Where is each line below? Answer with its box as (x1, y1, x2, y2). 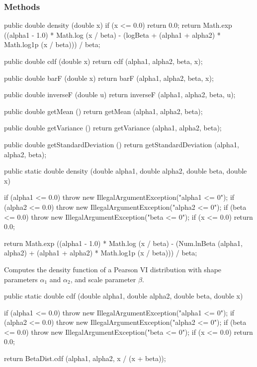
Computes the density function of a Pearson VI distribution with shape (4, 264, 222, 274)
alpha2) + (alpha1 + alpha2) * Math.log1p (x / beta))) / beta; (4, 247, 197, 258)
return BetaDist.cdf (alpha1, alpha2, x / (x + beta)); (4, 353, 166, 364)
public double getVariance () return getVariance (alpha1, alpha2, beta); (4, 122, 222, 133)
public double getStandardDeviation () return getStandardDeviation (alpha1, (4, 139, 239, 149)
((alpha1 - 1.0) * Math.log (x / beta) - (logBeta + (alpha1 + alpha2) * (4, 29, 221, 40)
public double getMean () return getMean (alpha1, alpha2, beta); (4, 106, 203, 116)
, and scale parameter (70, 274, 136, 284)
